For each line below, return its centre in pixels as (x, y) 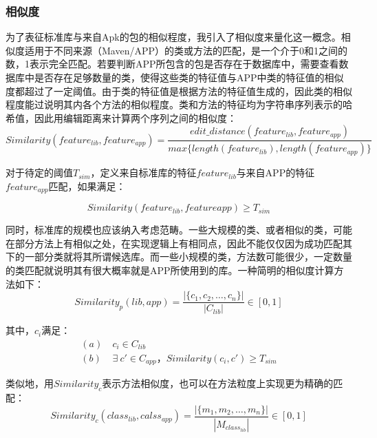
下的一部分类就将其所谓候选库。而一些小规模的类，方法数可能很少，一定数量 (179, 257)
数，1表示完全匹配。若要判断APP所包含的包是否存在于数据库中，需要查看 (172, 64)
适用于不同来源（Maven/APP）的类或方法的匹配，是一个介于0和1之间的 (186, 50)
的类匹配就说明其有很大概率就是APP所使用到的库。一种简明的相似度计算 (170, 270)
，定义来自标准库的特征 (143, 173)
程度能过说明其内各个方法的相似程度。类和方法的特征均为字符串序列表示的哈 (179, 104)
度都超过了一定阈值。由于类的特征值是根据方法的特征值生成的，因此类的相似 (179, 91)
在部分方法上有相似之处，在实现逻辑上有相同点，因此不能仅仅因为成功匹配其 (179, 243)
